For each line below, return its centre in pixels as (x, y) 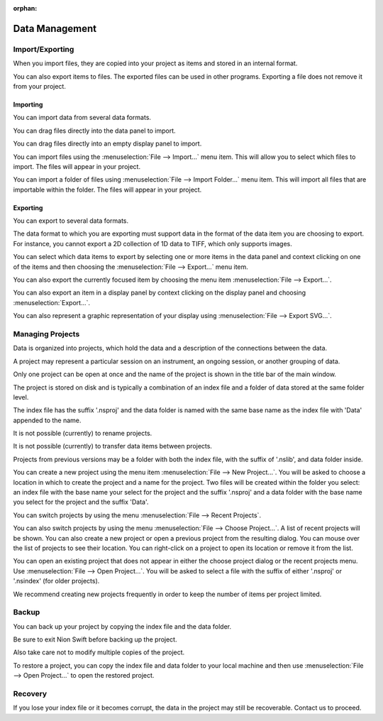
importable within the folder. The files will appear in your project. (107, 189)
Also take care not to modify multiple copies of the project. (99, 652)
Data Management (55, 28)
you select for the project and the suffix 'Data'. (81, 502)
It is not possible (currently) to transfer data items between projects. (113, 446)
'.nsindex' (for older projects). (56, 581)
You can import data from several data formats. (82, 118)
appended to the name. (47, 420)
